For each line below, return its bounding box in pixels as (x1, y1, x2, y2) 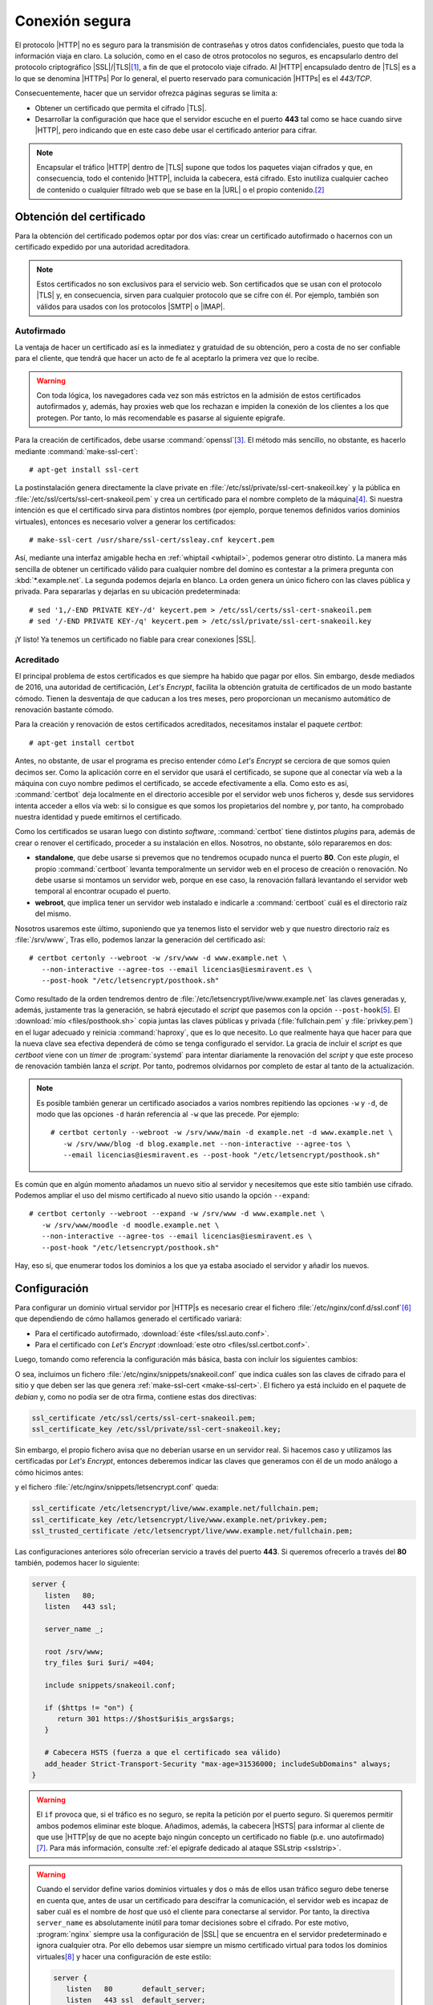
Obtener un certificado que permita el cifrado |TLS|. (34, 103, 207, 112)
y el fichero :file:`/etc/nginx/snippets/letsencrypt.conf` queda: (14, 1482, 219, 1492)
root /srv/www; (44, 1647, 104, 1656)
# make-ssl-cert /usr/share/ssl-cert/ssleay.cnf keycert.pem (29, 535, 274, 545)
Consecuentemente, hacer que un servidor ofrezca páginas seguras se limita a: (14, 88, 278, 98)
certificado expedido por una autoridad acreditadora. (14, 242, 191, 252)
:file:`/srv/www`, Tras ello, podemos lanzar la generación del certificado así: (14, 935, 265, 944)
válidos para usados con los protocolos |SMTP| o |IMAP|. (36, 302, 225, 311)
